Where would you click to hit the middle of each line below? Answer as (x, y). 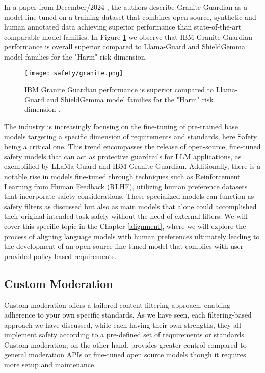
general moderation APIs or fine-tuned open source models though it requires (125, 354)
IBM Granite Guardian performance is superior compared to (119, 89)
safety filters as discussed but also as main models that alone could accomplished (130, 206)
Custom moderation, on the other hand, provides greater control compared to (125, 344)
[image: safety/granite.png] (74, 73)
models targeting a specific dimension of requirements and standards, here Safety (131, 136)
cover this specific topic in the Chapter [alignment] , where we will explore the (125, 226)
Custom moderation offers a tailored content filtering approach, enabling (117, 305)
